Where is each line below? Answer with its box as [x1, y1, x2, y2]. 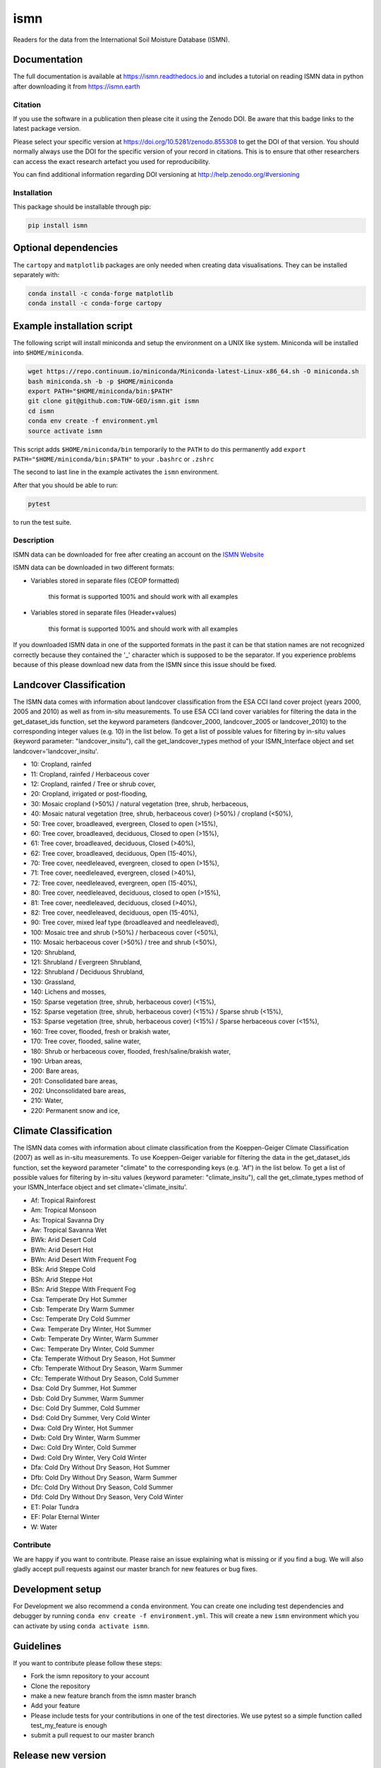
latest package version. [13, 124, 81, 133]
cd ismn [28, 407, 54, 415]
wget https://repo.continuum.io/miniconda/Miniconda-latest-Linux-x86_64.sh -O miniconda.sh [28, 368, 359, 376]
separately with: [13, 270, 60, 279]
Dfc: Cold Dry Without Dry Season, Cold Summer [30, 1483, 174, 1491]
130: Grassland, [30, 977, 76, 986]
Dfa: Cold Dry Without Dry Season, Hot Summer [30, 1463, 171, 1472]
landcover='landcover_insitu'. [13, 747, 99, 755]
